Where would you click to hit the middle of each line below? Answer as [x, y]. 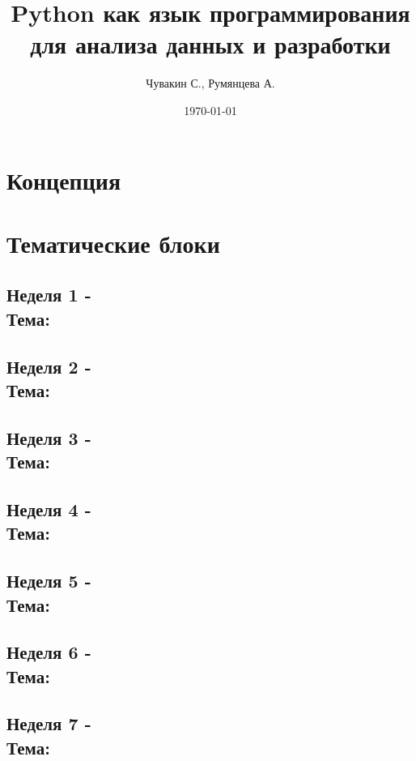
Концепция [64, 180]
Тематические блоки [113, 243]
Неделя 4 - [49, 509]
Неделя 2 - [49, 366]
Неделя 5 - [49, 581]
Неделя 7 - [49, 723]
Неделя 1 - [49, 295]
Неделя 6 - [49, 652]
